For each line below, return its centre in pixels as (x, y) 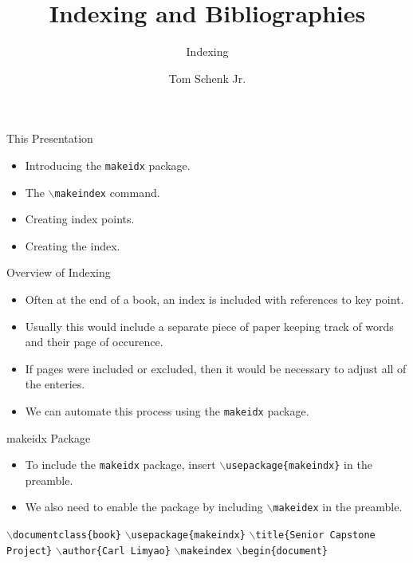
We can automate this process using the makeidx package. (167, 410)
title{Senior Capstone (315, 535)
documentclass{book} (67, 535)
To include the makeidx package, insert (120, 465)
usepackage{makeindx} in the (299, 465)
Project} (29, 551)
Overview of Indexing (59, 272)
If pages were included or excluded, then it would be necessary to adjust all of (216, 368)
